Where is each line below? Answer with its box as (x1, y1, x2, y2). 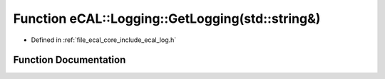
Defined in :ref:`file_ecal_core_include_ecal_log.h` (31, 36, 177, 44)
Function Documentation (13, 54, 126, 66)
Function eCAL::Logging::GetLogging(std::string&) (13, 11, 321, 26)
